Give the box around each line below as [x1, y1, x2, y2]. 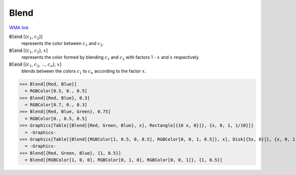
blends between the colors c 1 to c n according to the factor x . [21, 68, 147, 75]
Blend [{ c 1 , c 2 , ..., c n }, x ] [9, 61, 62, 69]
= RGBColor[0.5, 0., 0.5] [25, 88, 87, 94]
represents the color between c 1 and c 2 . [21, 40, 104, 48]
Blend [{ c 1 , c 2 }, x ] [9, 47, 48, 54]
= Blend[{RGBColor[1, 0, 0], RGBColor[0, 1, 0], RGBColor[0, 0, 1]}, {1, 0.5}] [25, 157, 223, 163]
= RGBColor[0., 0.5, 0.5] [25, 116, 87, 121]
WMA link [9, 25, 29, 31]
